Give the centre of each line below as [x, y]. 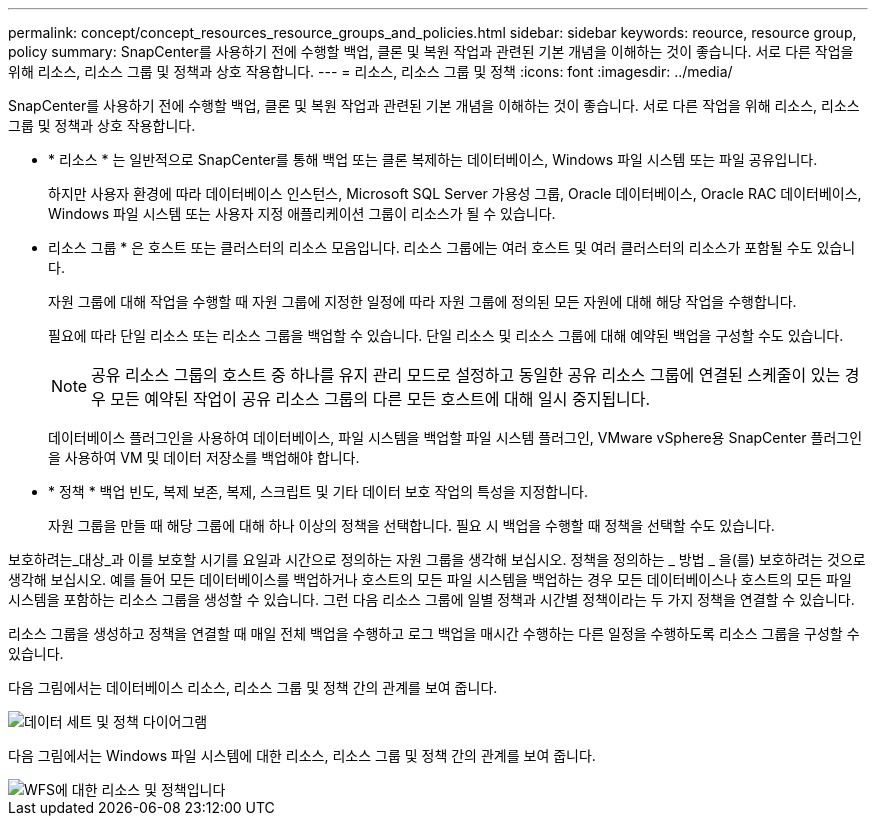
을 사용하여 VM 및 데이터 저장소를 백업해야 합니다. [204, 457]
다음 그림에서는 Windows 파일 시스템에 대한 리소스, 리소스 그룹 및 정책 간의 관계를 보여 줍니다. [302, 755]
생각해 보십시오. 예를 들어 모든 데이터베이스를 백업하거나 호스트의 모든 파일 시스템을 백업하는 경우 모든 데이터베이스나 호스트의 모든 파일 [430, 579]
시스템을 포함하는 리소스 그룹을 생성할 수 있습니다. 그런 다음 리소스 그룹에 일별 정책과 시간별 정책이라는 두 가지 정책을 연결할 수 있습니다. [431, 599]
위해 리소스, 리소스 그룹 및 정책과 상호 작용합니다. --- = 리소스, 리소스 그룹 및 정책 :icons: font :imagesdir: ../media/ [370, 71]
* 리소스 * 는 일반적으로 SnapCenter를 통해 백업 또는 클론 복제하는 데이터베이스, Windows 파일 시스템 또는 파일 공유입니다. [433, 159]
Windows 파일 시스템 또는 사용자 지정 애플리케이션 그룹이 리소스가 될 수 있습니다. [302, 213]
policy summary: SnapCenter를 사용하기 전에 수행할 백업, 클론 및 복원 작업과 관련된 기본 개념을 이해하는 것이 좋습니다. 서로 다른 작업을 [431, 51]
